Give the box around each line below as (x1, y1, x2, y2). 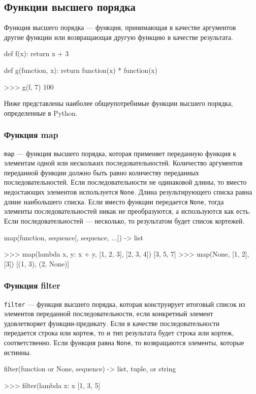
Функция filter (4, 279, 61, 292)
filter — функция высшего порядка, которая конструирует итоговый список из (4, 298, 246, 309)
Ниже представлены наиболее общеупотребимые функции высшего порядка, (4, 98, 233, 108)
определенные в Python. (4, 107, 78, 118)
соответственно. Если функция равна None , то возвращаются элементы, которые (4, 337, 244, 347)
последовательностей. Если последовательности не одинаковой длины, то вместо (4, 177, 247, 187)
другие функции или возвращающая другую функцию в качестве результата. (4, 32, 233, 42)
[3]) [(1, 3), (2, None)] (4, 258, 69, 268)
